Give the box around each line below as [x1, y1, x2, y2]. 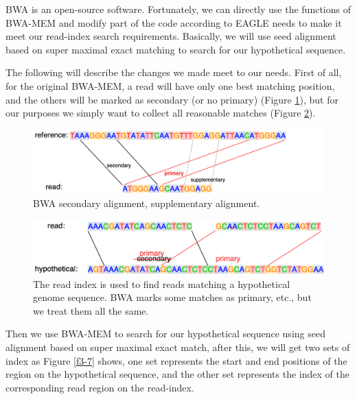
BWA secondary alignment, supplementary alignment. [33, 195, 260, 210]
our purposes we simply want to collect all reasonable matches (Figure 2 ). [5, 106, 316, 120]
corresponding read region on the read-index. [5, 380, 194, 394]
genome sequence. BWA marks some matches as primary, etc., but [33, 290, 312, 304]
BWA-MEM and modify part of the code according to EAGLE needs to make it [5, 15, 342, 29]
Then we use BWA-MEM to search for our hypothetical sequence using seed [5, 326, 325, 341]
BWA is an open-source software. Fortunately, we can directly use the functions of [5, 2, 351, 16]
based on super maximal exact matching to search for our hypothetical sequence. [5, 42, 346, 56]
